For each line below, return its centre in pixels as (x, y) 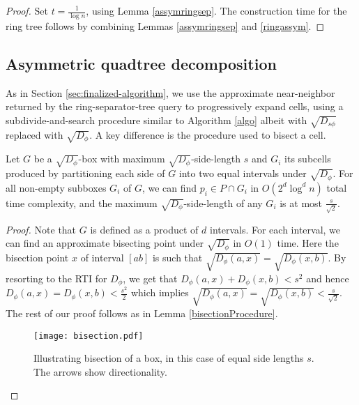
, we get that (150, 278)
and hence (328, 278)
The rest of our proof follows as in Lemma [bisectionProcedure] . (142, 313)
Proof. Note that (41, 229)
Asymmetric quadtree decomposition (141, 63)
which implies (160, 292)
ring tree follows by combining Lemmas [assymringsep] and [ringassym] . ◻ (165, 25)
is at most (301, 202)
